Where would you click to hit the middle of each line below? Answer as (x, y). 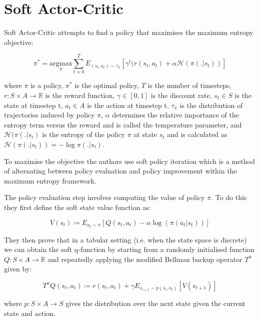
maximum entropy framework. (50, 180)
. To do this (229, 197)
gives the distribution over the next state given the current (155, 303)
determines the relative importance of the (175, 115)
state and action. (30, 313)
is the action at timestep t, (128, 105)
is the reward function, (80, 95)
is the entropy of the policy (83, 134)
